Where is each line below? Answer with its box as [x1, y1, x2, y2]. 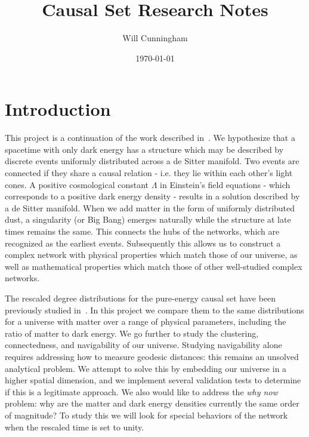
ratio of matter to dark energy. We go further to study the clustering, [5, 327, 259, 339]
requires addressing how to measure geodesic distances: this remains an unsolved [5, 350, 299, 362]
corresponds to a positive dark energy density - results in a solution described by [5, 190, 300, 202]
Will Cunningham [122, 32, 188, 44]
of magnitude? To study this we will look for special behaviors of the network [5, 408, 288, 421]
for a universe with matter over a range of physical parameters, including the [5, 315, 286, 328]
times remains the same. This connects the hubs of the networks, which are [5, 225, 280, 237]
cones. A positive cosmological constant [5, 178, 149, 190]
